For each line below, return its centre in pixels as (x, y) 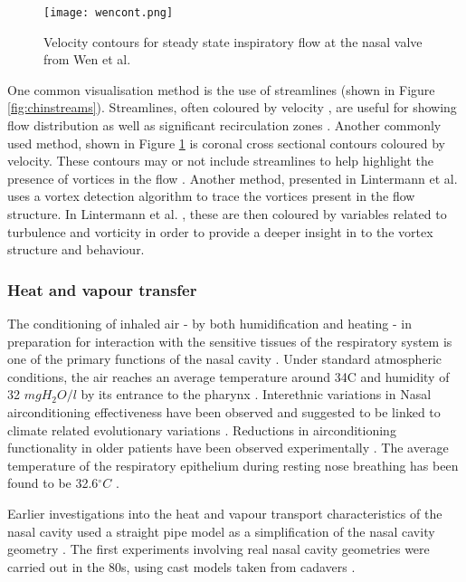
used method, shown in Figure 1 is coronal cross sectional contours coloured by (226, 143)
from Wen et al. (87, 59)
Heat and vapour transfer (102, 289)
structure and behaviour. (76, 249)
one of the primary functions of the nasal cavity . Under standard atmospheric (225, 359)
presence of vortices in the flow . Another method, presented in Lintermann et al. (233, 178)
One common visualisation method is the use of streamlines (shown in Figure (221, 89)
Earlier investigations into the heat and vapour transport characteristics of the (225, 513)
